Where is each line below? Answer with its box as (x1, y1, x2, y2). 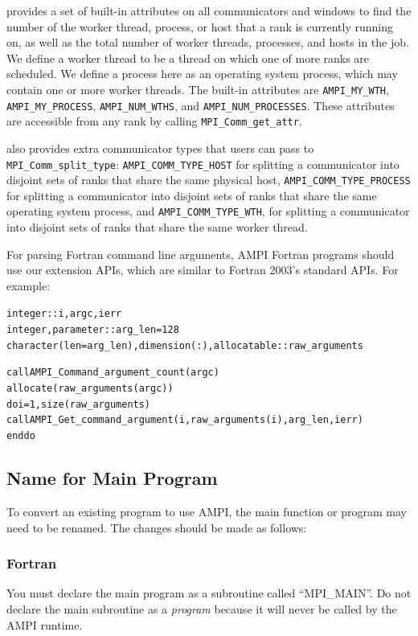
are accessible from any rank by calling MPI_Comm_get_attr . (6, 113, 302, 129)
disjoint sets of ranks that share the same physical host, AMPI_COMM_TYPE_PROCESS (6, 171, 411, 188)
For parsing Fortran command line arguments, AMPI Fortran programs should (6, 245, 395, 262)
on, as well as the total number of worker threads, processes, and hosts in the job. (6, 34, 409, 51)
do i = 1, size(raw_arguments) (6, 398, 151, 410)
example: (6, 277, 51, 293)
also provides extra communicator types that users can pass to (6, 139, 314, 156)
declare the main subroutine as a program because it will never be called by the (6, 600, 397, 617)
